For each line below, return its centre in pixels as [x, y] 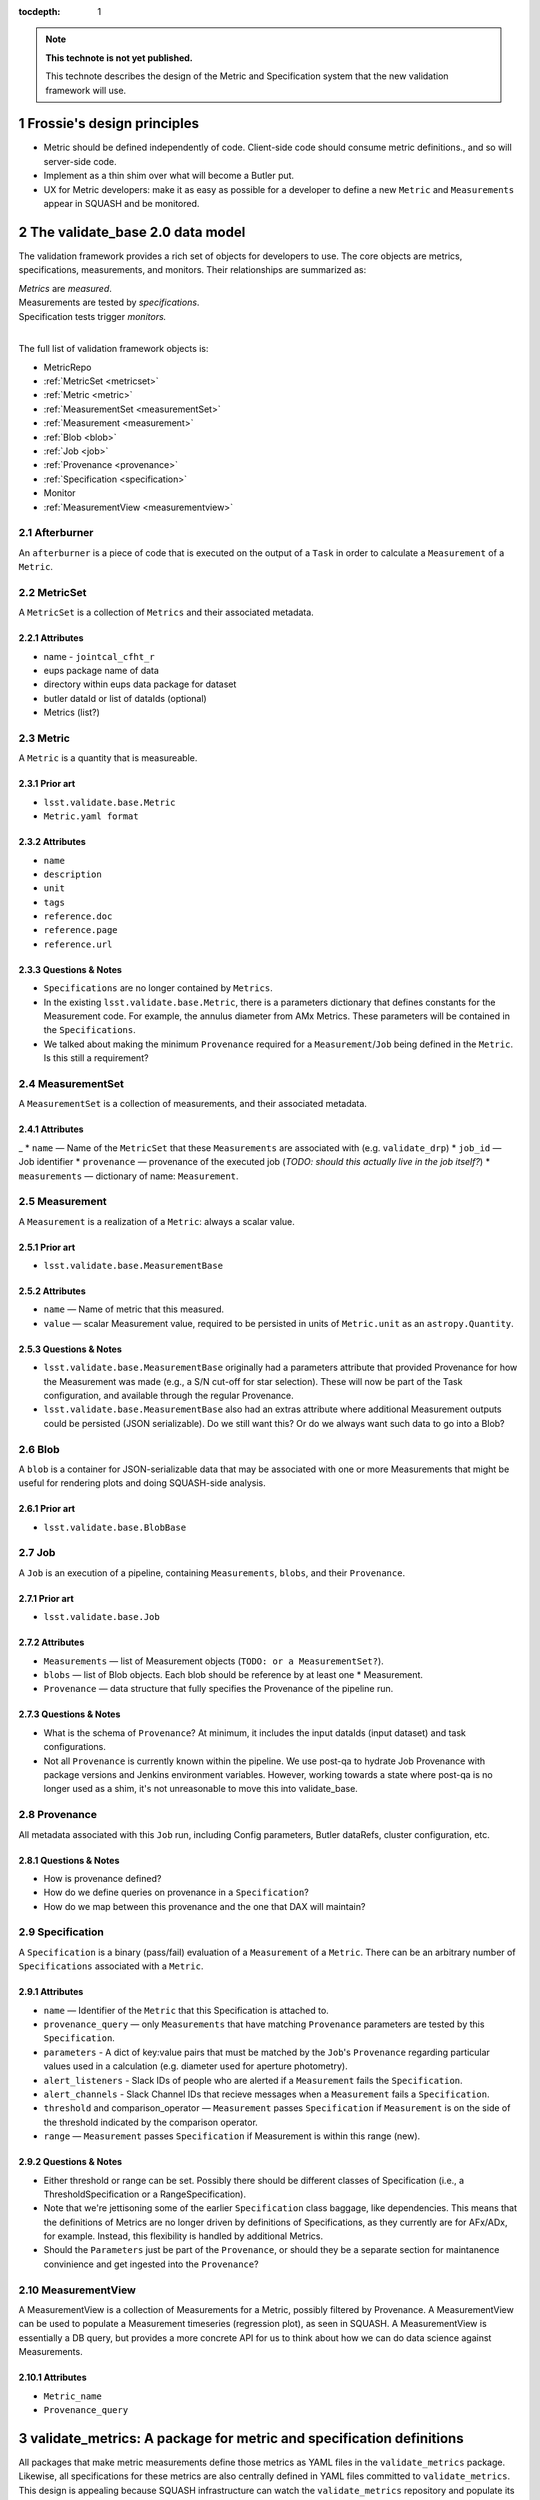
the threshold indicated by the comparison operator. [151, 2122]
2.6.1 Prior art [46, 1509]
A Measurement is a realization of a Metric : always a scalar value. [156, 1221]
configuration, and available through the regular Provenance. [168, 1395]
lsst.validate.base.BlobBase [115, 1527]
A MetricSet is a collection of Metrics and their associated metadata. [166, 612]
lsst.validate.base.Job [101, 1617]
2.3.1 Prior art [47, 784]
